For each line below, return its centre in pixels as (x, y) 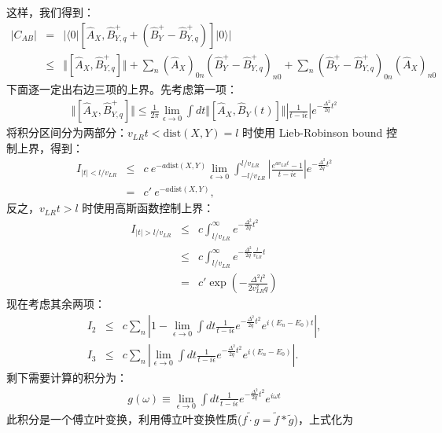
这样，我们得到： (50, 12)
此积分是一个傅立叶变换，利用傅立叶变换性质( (124, 419)
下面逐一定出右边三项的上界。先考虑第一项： (122, 89)
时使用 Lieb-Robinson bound (313, 132)
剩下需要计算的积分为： (67, 378)
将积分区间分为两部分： (67, 132)
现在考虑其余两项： (56, 304)
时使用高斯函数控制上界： (148, 208)
